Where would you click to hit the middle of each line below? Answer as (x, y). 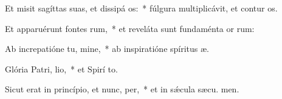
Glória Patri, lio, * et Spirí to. (61, 69)
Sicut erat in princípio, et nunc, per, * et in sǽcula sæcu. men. (122, 89)
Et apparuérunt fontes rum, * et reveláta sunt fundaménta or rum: (130, 28)
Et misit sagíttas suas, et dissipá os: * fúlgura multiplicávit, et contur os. (141, 8)
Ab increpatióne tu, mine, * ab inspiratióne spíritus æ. (107, 49)
